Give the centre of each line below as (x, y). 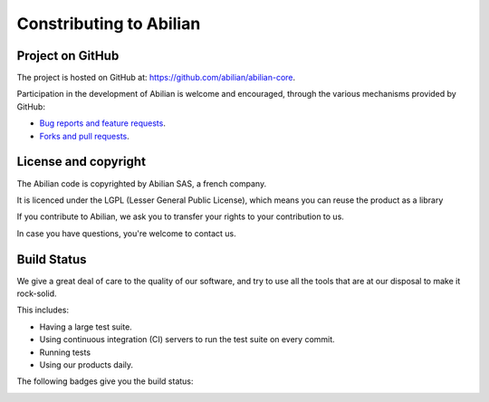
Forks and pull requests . (85, 136)
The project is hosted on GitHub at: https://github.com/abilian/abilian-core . (156, 78)
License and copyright (81, 162)
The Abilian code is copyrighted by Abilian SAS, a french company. (142, 183)
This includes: (43, 310)
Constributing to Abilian (109, 24)
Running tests (65, 352)
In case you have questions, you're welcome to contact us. (126, 233)
